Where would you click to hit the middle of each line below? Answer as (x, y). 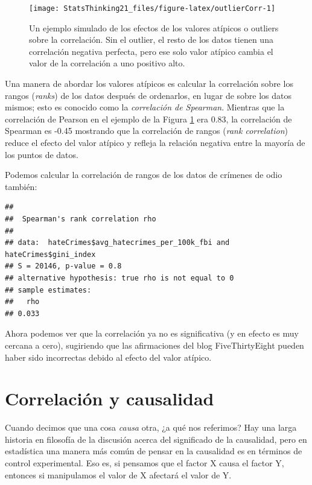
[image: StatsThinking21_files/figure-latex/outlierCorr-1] (152, 8)
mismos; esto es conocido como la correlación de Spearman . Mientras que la (145, 107)
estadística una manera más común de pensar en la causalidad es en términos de (154, 451)
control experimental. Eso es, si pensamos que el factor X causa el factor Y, (145, 463)
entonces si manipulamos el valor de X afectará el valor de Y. (118, 474)
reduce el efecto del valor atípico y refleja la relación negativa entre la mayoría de (155, 142)
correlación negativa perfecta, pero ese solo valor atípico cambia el (151, 51)
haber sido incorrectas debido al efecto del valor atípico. (108, 357)
